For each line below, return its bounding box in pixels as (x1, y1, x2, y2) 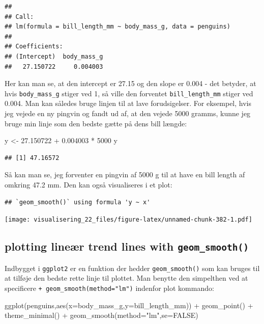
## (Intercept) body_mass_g (5, 52, 103, 60)
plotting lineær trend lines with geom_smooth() (5, 238, 249, 254)
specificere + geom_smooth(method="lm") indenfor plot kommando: (5, 282, 214, 293)
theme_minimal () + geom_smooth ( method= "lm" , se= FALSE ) (5, 310, 198, 320)
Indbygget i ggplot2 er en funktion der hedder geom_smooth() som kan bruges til (5, 262, 260, 273)
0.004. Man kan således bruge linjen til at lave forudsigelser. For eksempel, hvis (5, 98, 251, 109)
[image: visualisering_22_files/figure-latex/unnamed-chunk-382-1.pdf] (5, 216, 252, 224)
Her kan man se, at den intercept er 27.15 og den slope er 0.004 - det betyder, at (5, 78, 256, 89)
